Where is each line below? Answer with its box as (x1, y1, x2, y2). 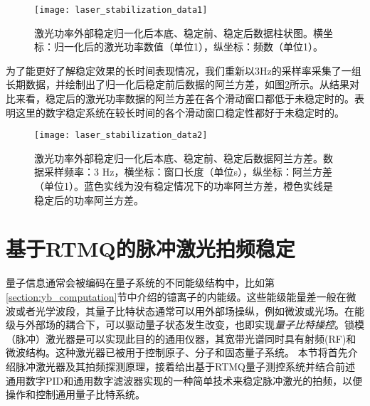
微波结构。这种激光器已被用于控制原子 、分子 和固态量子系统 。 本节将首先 (6, 345, 348, 360)
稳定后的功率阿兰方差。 (34, 192, 144, 207)
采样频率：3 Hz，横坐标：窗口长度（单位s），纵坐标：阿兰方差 (43, 164, 332, 179)
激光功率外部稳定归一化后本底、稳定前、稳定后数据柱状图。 (34, 25, 313, 40)
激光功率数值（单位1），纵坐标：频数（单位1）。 (103, 39, 323, 54)
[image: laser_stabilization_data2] (34, 130, 208, 141)
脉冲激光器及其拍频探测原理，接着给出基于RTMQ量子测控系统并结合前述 (15, 358, 355, 373)
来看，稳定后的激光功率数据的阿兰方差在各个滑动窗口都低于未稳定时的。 (15, 91, 354, 106)
